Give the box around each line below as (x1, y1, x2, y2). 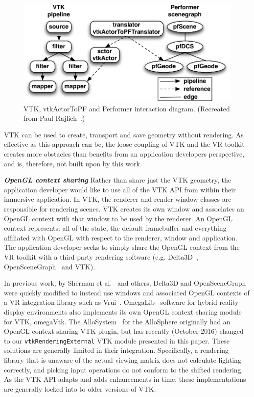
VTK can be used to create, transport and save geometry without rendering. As (4, 129, 244, 139)
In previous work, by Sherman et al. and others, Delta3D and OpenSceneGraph (4, 278, 246, 288)
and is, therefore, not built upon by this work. (4, 158, 142, 168)
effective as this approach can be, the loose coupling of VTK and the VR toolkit (4, 139, 245, 149)
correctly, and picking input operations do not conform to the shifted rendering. (4, 364, 243, 374)
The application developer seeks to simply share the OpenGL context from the (4, 242, 240, 252)
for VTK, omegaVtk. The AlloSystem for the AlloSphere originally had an (4, 316, 231, 326)
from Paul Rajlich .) (23, 113, 85, 123)
